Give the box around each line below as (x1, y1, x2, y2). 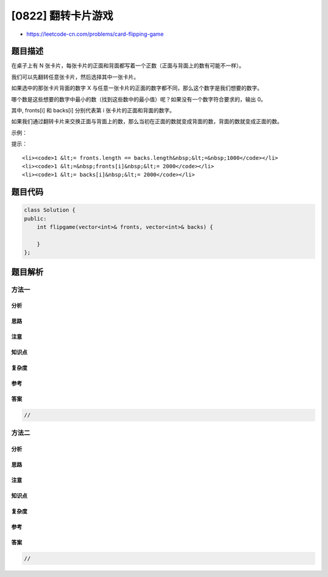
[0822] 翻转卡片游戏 (11, 9, 114, 22)
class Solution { (24, 207, 76, 214)
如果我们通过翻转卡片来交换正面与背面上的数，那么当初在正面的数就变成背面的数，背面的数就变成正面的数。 (11, 118, 282, 125)
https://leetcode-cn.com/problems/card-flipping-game (26, 30, 164, 38)
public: (24, 215, 47, 222)
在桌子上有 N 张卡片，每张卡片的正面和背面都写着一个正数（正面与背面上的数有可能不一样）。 (11, 62, 245, 69)
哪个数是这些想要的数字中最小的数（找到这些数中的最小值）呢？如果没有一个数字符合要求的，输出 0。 (11, 95, 267, 103)
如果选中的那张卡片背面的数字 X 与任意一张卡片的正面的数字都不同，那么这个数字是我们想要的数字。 (11, 84, 263, 92)
